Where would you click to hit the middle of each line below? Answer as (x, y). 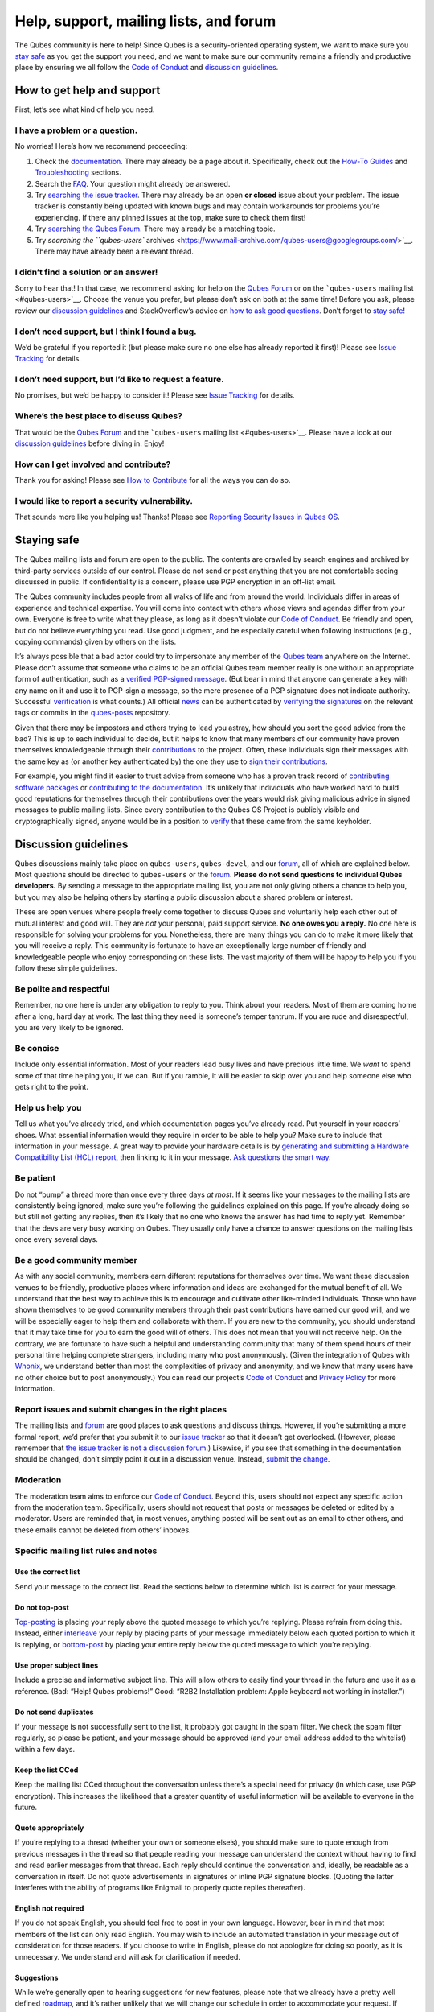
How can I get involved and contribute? (93, 464)
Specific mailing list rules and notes (86, 1551)
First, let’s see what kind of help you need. (85, 109)
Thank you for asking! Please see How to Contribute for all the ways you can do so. (153, 480)
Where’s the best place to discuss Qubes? (98, 416)
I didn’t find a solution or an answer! (86, 272)
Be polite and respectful (62, 988)
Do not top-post (42, 1607)
